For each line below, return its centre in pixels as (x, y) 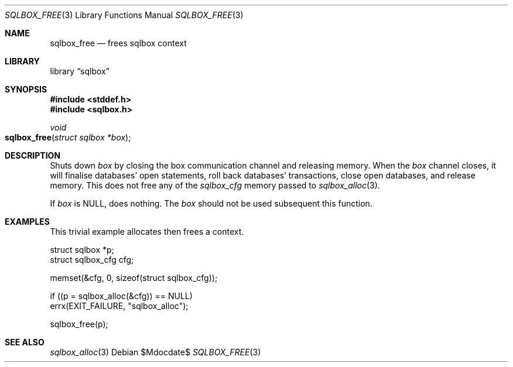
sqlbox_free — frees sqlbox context (118, 43)
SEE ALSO (25, 342)
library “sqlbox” (80, 71)
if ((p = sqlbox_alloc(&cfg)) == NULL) (121, 296)
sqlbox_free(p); (79, 324)
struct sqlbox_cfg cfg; (92, 260)
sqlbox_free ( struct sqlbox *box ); (68, 137)
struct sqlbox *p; (82, 250)
